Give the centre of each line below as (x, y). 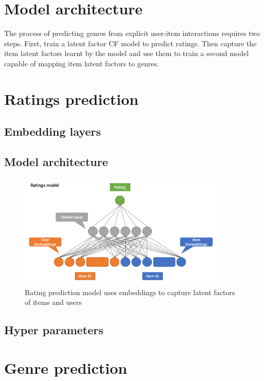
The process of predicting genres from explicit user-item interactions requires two (132, 33)
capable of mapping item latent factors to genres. (82, 63)
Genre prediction (66, 368)
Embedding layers (52, 131)
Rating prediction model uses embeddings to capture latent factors (130, 292)
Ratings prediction (72, 98)
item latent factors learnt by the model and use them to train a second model (127, 53)
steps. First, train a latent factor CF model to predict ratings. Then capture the (130, 43)
